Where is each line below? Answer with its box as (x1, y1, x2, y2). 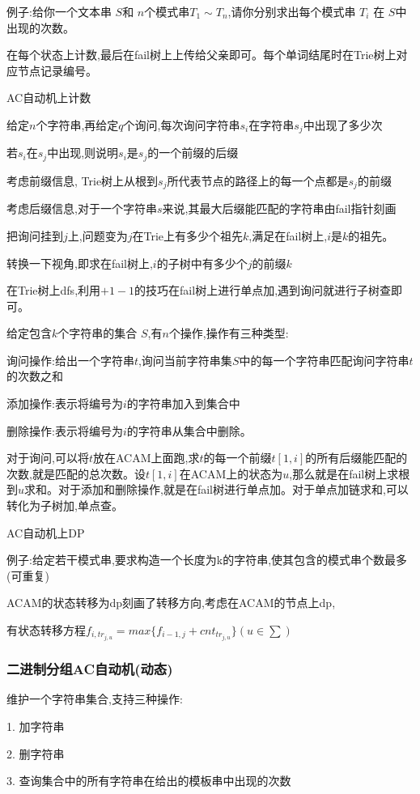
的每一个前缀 (203, 449, 272, 466)
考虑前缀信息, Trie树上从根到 (6, 172, 159, 189)
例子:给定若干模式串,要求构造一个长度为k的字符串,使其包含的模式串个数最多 (6, 551, 408, 568)
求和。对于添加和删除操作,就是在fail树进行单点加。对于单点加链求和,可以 (24, 481, 409, 498)
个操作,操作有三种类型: (168, 325, 289, 342)
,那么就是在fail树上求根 (289, 465, 410, 482)
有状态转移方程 (6, 622, 86, 639)
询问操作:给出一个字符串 (6, 351, 134, 368)
